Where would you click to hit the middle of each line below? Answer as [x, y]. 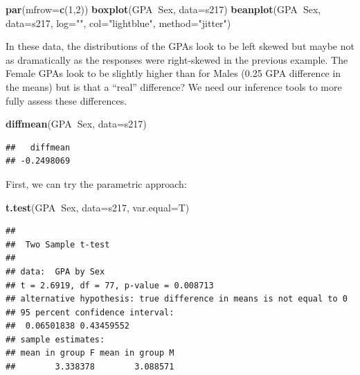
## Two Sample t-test [58, 244]
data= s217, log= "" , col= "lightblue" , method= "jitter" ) [118, 23]
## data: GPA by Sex [55, 271]
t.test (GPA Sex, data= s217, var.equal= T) [98, 207]
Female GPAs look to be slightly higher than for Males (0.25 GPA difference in [173, 73]
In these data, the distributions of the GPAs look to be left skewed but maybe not [180, 46]
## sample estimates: [55, 339]
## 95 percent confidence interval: [90, 312]
